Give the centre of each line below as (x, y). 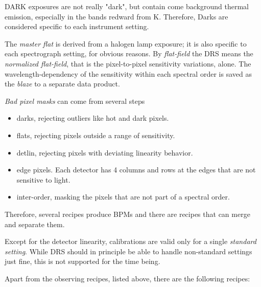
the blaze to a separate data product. (62, 84)
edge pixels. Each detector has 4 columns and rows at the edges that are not (136, 170)
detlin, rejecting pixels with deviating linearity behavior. (105, 152)
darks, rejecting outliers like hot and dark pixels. (93, 118)
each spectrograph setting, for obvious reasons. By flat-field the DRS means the (129, 53)
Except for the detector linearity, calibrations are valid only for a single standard (130, 241)
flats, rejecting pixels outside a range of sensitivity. (96, 135)
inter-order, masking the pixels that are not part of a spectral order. (123, 197)
